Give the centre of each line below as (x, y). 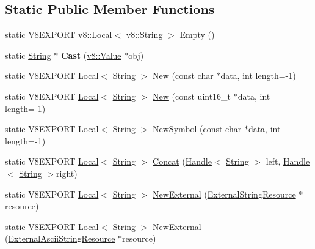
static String (28, 55)
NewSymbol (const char (197, 129)
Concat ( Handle (182, 161)
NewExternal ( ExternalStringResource (224, 194)
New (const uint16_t (192, 96)
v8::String (144, 35)
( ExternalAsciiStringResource (60, 238)
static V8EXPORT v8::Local (59, 35)
